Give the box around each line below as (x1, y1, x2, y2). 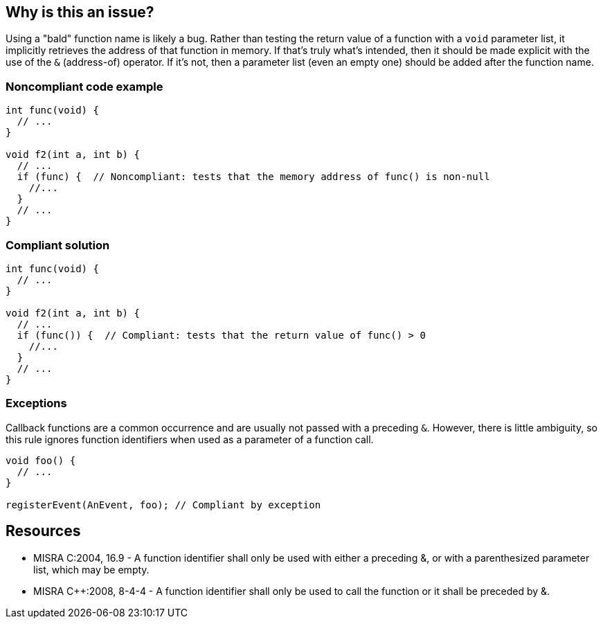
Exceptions (6, 396, 67, 411)
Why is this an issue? (6, 3, 154, 21)
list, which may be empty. (33, 563, 150, 576)
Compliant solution (6, 238, 110, 252)
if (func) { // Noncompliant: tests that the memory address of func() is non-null (17, 171, 490, 183)
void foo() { (6, 454, 76, 466)
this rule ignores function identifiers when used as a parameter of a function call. (6, 433, 374, 445)
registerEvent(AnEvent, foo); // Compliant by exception (6, 499, 321, 510)
